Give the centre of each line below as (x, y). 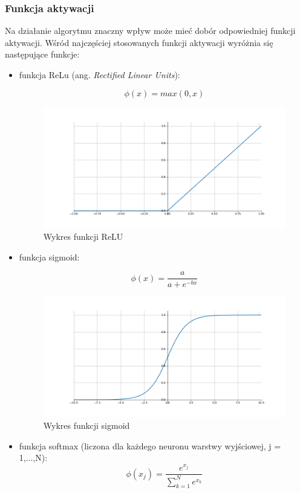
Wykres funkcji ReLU (83, 237)
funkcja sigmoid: (49, 256)
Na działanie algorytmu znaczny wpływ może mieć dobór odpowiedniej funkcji (150, 31)
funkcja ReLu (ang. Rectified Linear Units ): (99, 74)
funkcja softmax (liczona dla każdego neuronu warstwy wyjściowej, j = (150, 445)
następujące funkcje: (42, 54)
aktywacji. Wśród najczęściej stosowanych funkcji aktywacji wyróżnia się (139, 42)
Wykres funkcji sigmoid (86, 425)
